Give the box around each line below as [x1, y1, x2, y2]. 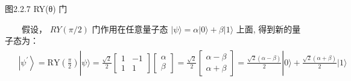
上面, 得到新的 [236, 22, 292, 35]
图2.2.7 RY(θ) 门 [5, 2, 68, 14]
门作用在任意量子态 [92, 22, 168, 35]
